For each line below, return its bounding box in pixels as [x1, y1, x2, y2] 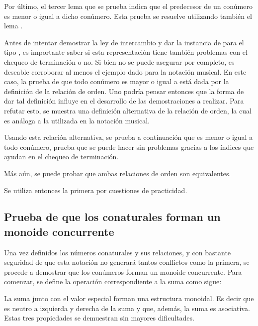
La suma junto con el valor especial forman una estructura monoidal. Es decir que [4, 293, 254, 304]
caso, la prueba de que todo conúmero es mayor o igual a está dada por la [4, 76, 229, 87]
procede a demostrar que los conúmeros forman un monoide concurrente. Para [4, 266, 242, 277]
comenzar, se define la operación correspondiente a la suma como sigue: [4, 276, 222, 287]
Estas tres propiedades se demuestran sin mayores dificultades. [4, 313, 194, 323]
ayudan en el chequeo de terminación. [4, 151, 119, 162]
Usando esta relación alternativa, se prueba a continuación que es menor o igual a [4, 132, 253, 142]
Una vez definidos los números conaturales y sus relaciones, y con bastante [4, 247, 231, 257]
